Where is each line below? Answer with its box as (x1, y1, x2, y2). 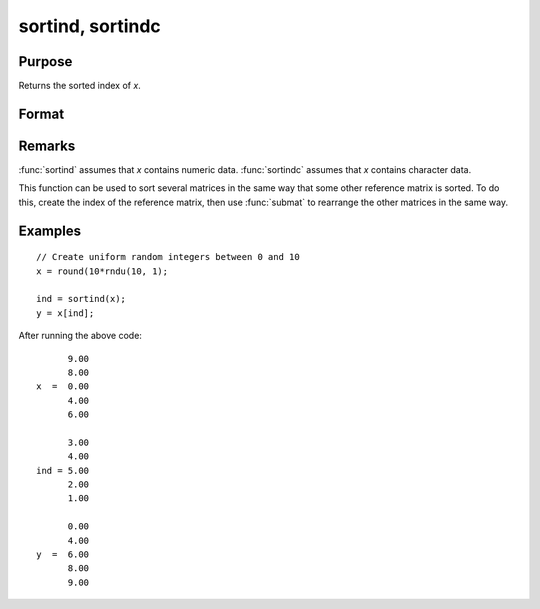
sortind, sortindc (18, 15, 162, 37)
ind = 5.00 (36, 465, 90, 476)
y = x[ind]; (36, 307, 95, 319)
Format (18, 105, 65, 122)
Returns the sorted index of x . (18, 80, 142, 92)
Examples (18, 222, 82, 239)
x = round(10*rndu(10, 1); (36, 265, 169, 277)
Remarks (18, 137, 76, 154)
